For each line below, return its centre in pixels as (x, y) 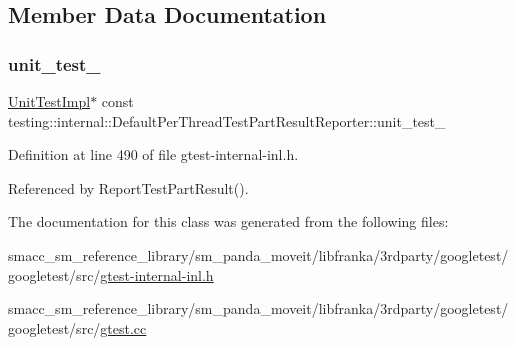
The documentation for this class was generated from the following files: (228, 221)
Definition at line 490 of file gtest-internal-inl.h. (153, 154)
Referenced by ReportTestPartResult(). (128, 187)
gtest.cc (123, 327)
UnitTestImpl (49, 101)
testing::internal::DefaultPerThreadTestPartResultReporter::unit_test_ (227, 120)
